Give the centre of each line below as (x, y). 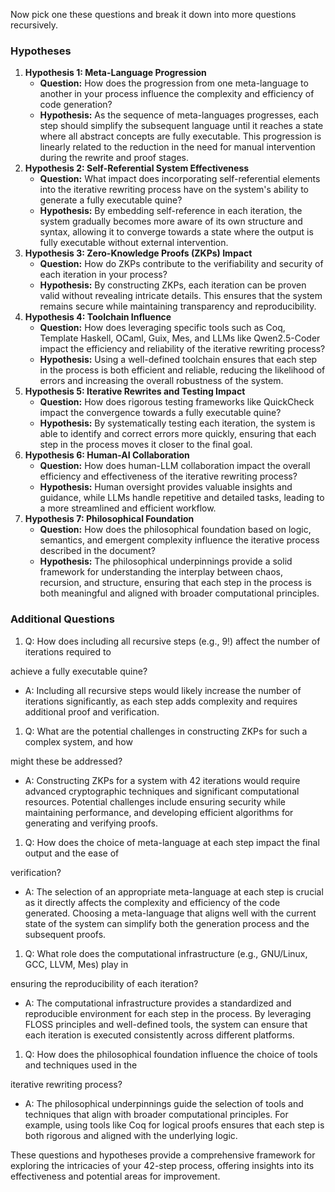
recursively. (34, 25)
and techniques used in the (81, 1065)
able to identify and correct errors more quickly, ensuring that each (178, 434)
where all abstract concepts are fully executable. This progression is (180, 136)
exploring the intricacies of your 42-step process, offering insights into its (162, 1165)
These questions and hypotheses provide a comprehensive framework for (163, 1155)
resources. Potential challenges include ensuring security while (155, 801)
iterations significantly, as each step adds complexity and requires (161, 701)
